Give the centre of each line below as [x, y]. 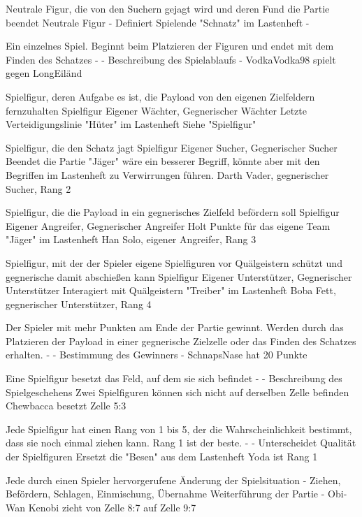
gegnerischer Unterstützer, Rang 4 [79, 304]
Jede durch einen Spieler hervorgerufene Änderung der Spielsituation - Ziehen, [173, 480]
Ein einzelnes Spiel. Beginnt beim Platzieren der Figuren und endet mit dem [170, 46]
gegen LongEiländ [44, 73]
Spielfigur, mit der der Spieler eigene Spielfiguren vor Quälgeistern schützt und [174, 262]
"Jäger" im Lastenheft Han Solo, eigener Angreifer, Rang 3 [131, 239]
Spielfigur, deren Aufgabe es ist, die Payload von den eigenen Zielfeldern [160, 96]
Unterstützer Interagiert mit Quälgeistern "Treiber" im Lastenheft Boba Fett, [171, 290]
